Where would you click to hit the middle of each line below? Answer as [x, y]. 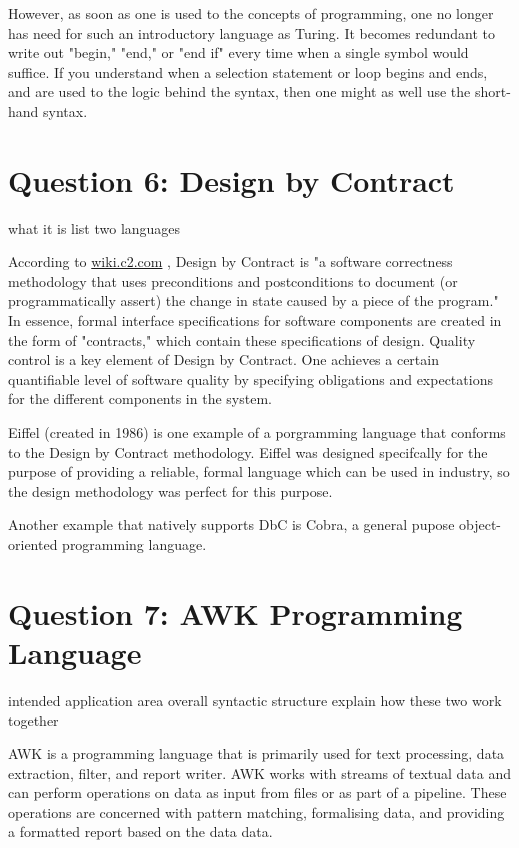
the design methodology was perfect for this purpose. [170, 490]
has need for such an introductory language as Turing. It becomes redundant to [252, 32]
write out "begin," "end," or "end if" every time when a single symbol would [238, 52]
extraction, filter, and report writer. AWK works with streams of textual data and [260, 772]
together [33, 719]
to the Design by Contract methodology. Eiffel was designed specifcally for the [248, 451]
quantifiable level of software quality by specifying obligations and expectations [250, 378]
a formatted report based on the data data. [140, 831]
